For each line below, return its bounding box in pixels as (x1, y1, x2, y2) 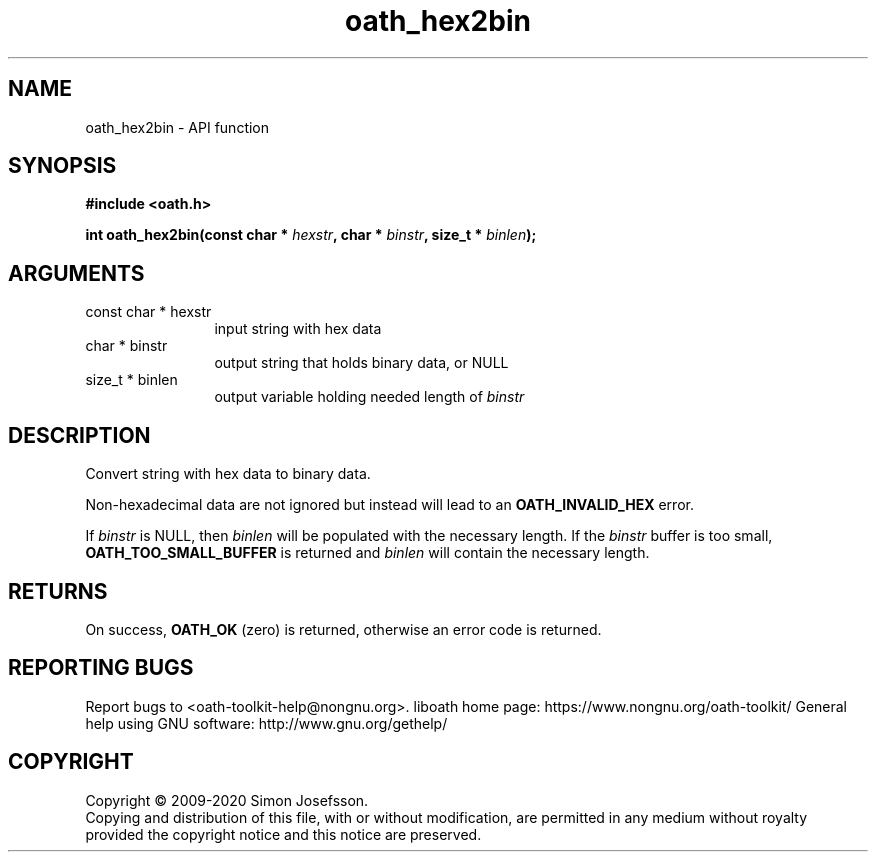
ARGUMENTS (8, 260, 145, 286)
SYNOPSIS (8, 153, 117, 179)
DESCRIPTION (8, 422, 151, 448)
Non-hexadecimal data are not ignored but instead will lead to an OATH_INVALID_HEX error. (85, 496, 694, 514)
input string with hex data (214, 320, 382, 338)
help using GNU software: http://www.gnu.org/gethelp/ (85, 714, 448, 732)
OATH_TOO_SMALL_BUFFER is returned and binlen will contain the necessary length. (85, 544, 650, 562)
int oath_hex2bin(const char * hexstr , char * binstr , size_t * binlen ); (85, 226, 537, 244)
